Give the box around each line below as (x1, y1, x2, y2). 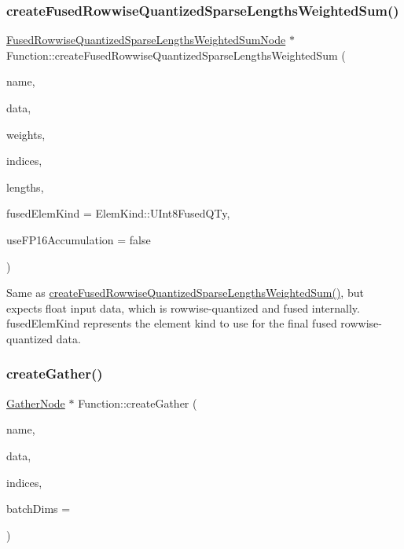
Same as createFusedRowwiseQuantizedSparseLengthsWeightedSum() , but (6, 284, 364, 301)
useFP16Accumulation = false (6, 231, 151, 247)
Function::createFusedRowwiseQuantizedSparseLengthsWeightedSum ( (6, 46, 346, 63)
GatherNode (6, 394, 65, 411)
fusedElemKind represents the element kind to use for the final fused (6, 315, 337, 331)
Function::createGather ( (78, 394, 197, 411)
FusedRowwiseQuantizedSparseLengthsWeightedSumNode (6, 31, 286, 48)
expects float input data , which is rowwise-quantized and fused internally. (6, 299, 360, 316)
